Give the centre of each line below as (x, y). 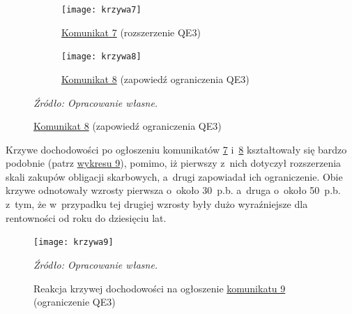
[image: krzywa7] (101, 10)
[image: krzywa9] (74, 242)
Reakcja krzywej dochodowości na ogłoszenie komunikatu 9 (160, 288)
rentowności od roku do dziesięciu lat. (86, 217)
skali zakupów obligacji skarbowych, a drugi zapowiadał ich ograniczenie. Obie (174, 176)
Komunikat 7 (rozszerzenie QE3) (131, 32)
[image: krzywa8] (101, 57)
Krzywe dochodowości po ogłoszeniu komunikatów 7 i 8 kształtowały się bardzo (176, 149)
